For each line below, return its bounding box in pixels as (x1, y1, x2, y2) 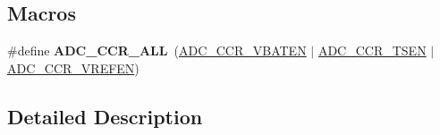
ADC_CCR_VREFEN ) (7, 58, 140, 77)
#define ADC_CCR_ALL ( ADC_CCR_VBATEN (7, 41, 307, 60)
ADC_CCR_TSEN (317, 41, 427, 60)
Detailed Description (7, 102, 203, 130)
